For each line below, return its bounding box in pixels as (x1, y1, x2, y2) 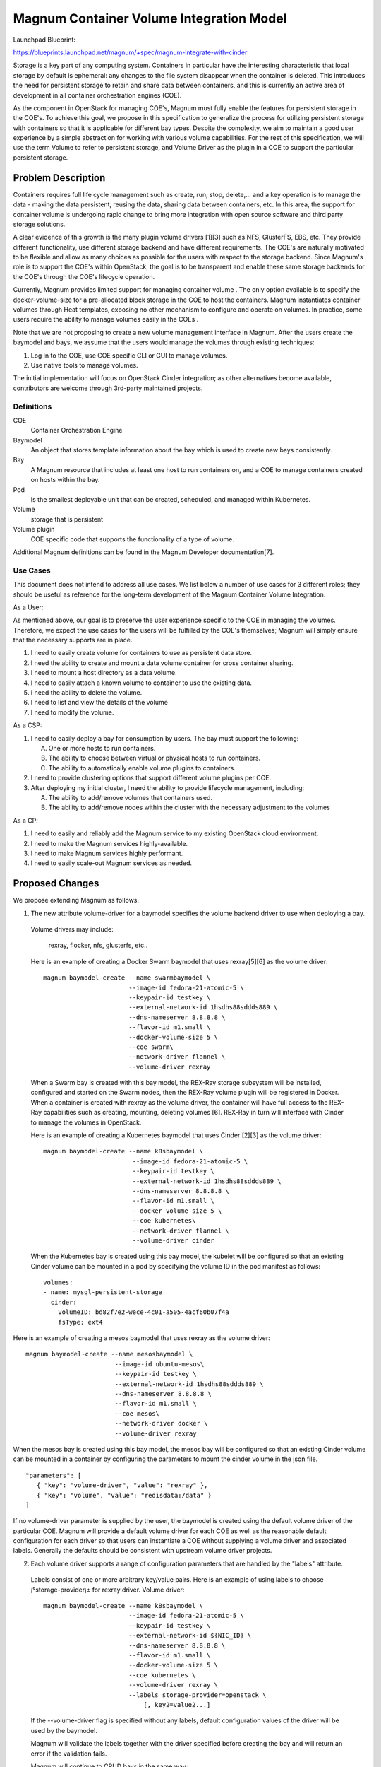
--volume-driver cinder (132, 1236, 214, 1244)
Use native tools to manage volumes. (30, 361, 138, 369)
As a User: (13, 603, 44, 611)
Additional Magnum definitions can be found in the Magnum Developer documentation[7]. (13, 548, 274, 556)
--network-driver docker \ (114, 1419, 208, 1428)
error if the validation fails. (30, 1749, 107, 1758)
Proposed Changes (13, 877, 99, 890)
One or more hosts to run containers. (48, 744, 156, 752)
